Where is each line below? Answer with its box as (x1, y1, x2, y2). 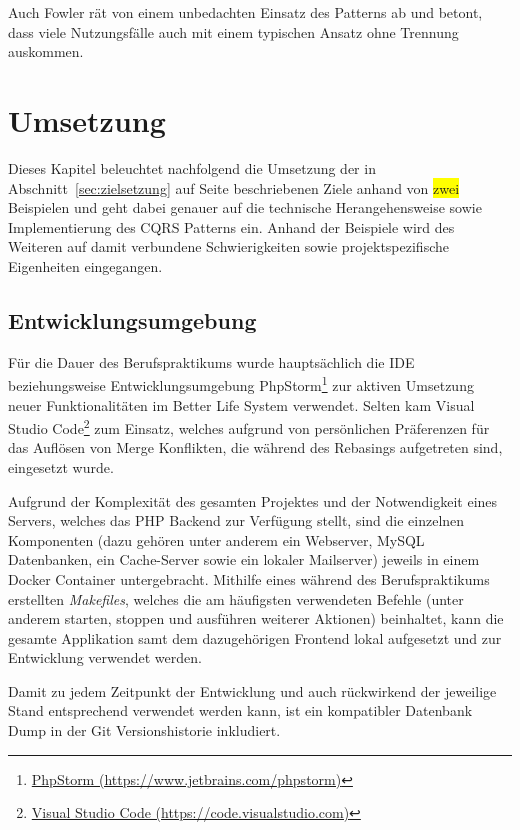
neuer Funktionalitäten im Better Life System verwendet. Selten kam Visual (8, 394, 475, 415)
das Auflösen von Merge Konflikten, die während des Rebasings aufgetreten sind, (8, 437, 503, 458)
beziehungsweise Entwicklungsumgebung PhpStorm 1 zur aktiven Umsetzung (8, 372, 474, 395)
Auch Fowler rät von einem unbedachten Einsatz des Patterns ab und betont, (8, 2, 483, 22)
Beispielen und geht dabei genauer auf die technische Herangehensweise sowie (8, 197, 482, 218)
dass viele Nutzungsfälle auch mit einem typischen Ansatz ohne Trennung (8, 21, 459, 42)
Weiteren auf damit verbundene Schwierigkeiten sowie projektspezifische (8, 236, 449, 257)
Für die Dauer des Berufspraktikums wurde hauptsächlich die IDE (8, 351, 415, 372)
